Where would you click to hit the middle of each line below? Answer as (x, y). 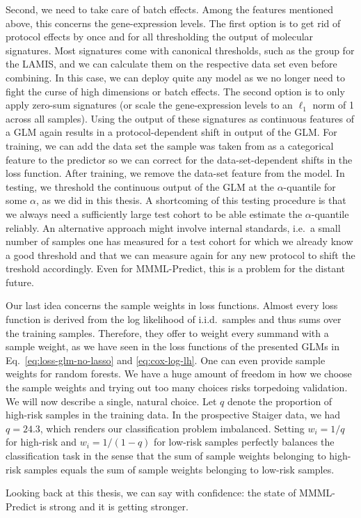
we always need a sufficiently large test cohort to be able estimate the (154, 213)
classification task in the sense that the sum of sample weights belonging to (166, 455)
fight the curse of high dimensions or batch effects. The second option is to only (175, 91)
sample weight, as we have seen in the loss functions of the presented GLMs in (173, 346)
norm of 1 (334, 105)
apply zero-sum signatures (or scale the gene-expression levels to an (149, 105)
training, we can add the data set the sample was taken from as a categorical (170, 145)
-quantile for (310, 186)
